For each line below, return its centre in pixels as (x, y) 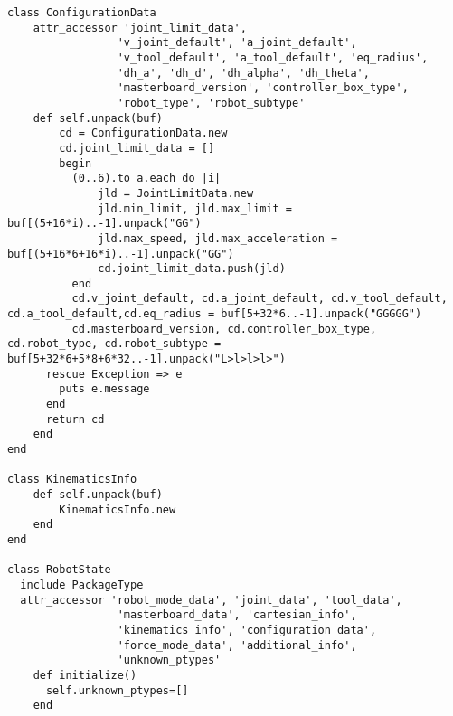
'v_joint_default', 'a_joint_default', (237, 43)
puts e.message (104, 389)
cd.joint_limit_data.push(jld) (192, 269)
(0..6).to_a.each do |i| (146, 179)
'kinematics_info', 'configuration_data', (247, 630)
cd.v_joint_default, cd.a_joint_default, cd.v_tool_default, (260, 299)
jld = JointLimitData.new (176, 193)
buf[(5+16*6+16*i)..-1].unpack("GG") (121, 254)
